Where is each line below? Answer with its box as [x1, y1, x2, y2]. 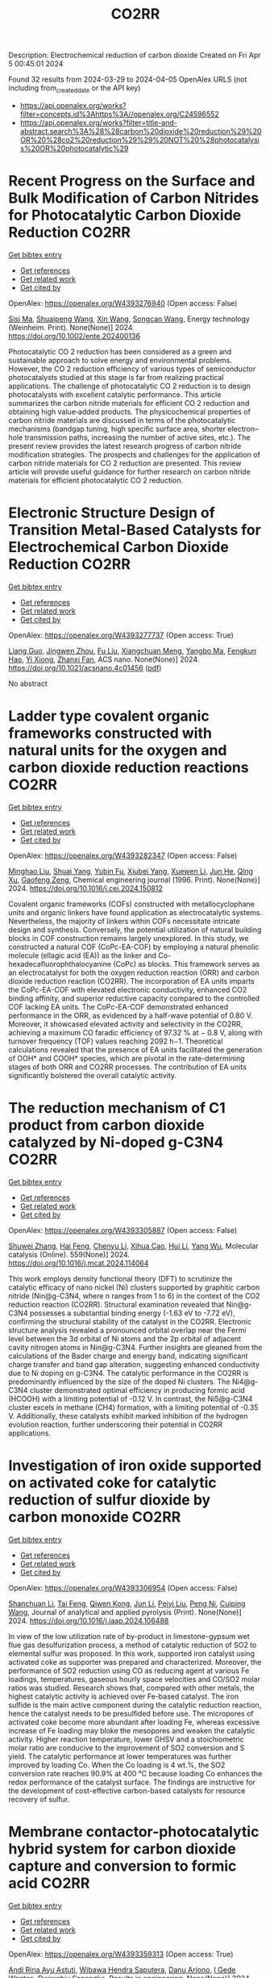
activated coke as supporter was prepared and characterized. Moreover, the [8, 1657, 262, 1666]
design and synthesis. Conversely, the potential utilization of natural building [8, 925, 262, 935]
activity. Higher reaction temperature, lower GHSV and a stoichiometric [8, 1734, 244, 1744]
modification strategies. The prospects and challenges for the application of [8, 450, 260, 459]
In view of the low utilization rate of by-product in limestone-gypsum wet [8, 1631, 250, 1641]
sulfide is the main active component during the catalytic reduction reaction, [8, 1700, 262, 1709]
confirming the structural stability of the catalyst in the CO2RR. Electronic [8, 1316, 252, 1326]
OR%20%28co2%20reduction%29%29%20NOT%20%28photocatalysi [19, 135, 260, 144]
